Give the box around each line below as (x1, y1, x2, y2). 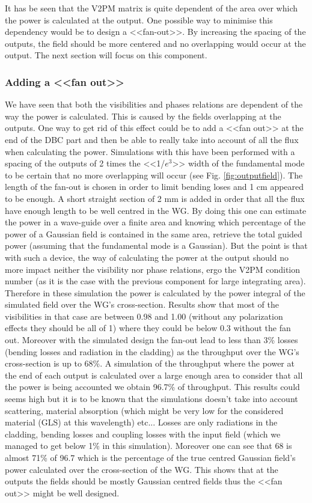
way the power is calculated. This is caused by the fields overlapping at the (5, 109, 281, 122)
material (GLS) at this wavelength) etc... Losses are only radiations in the (5, 416, 278, 428)
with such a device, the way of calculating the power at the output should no (5, 251, 289, 263)
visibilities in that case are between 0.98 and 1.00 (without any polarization (5, 309, 283, 322)
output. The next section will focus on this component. (5, 49, 207, 61)
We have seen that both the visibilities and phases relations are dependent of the (5, 98, 303, 111)
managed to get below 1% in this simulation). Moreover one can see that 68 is (5, 439, 292, 452)
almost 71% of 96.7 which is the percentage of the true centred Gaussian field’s (5, 451, 296, 463)
